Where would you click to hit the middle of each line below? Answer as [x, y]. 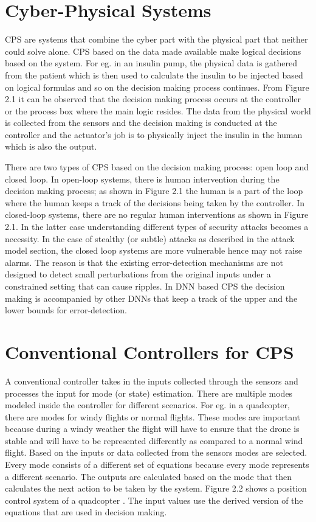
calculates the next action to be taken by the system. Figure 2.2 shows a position [156, 488]
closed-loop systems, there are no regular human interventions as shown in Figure [157, 214]
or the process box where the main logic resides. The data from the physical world [158, 110]
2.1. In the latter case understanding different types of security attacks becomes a [157, 227]
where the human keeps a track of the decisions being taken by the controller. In [155, 202]
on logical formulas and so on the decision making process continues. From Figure [157, 87]
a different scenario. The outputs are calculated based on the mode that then [149, 476]
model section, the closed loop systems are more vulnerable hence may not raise [153, 250]
